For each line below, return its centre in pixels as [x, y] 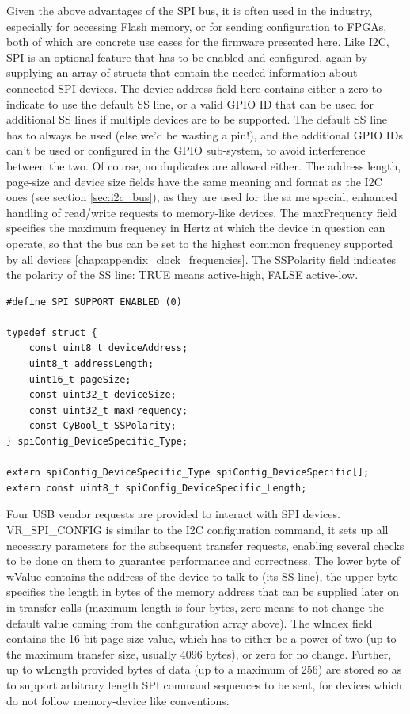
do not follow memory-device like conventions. [118, 700]
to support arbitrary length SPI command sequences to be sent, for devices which [204, 684]
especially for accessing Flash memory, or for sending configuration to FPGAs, [197, 26]
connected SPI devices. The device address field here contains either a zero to [194, 88]
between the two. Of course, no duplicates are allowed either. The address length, [204, 165]
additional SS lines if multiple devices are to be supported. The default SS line [197, 119]
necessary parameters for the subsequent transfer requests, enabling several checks [205, 545]
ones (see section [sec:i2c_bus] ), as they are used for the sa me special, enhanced [202, 197]
